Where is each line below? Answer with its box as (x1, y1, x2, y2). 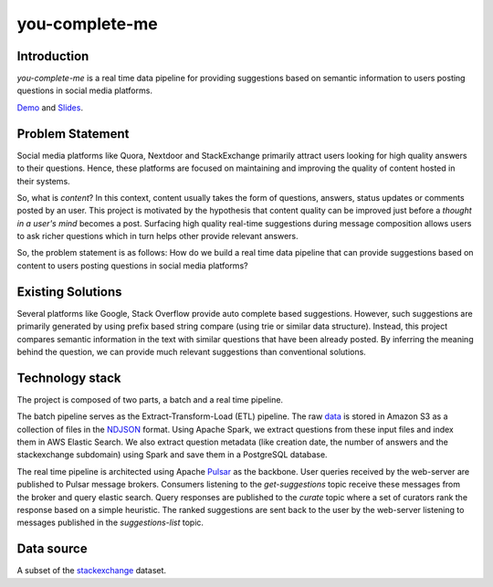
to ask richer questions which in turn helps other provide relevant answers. (16, 231, 299, 242)
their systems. (16, 175, 70, 186)
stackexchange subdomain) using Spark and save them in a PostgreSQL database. (16, 449, 328, 460)
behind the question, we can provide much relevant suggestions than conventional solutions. (16, 346, 367, 357)
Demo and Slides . (16, 101, 84, 113)
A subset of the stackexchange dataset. (16, 565, 167, 576)
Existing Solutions (16, 284, 122, 299)
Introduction (16, 48, 89, 64)
